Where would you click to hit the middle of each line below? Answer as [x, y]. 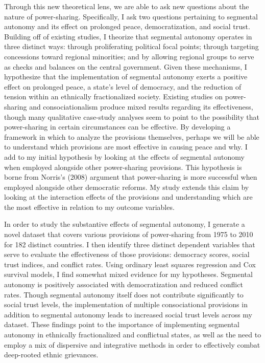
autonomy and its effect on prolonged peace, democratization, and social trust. [127, 26]
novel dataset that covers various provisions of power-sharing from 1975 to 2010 [129, 234]
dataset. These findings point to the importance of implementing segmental [122, 324]
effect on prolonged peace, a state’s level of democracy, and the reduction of [123, 86]
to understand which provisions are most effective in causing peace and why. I [126, 147]
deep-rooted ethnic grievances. [51, 355]
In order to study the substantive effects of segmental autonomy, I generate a [125, 224]
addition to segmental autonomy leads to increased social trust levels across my [128, 314]
